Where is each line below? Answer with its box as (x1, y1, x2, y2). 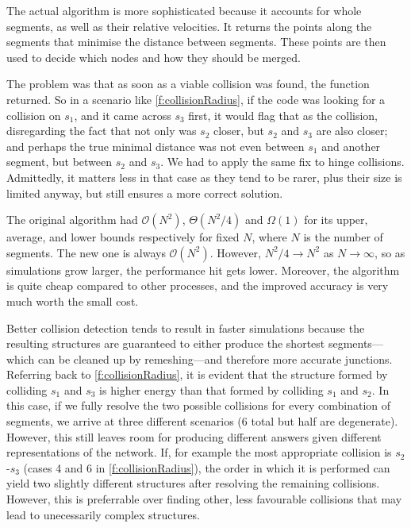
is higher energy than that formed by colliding (99, 381, 324, 398)
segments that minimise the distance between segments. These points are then (6, 33, 386, 50)
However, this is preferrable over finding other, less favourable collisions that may (6, 491, 402, 507)
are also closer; (316, 122, 388, 139)
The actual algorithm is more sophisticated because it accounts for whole (6, 2, 362, 18)
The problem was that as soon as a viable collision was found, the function (6, 75, 370, 92)
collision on (6, 106, 61, 123)
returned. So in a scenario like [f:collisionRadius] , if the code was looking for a (6, 91, 386, 107)
